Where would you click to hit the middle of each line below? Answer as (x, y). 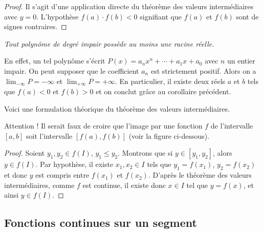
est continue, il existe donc (124, 185)
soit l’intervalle (49, 135)
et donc (16, 175)
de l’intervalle (232, 126)
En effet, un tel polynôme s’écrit (55, 61)
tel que (197, 185)
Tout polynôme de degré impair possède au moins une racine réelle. (109, 43)
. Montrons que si (145, 153)
